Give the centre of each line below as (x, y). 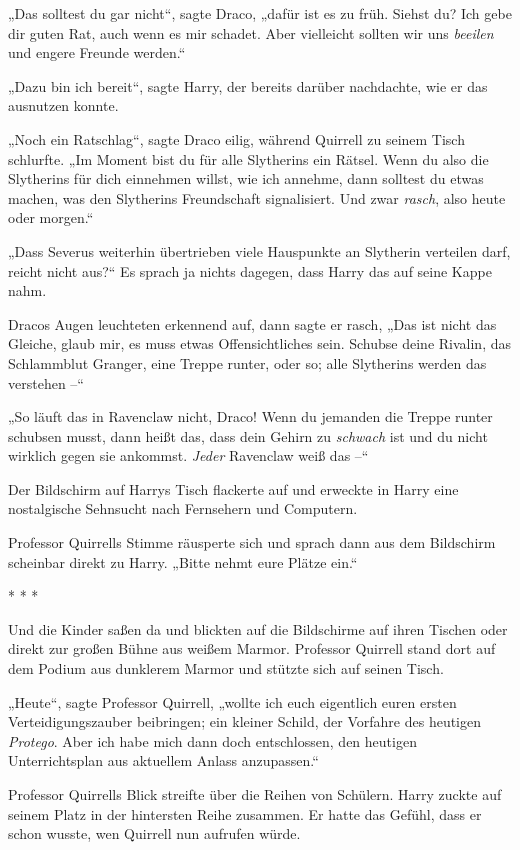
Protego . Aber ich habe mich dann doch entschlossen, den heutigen (212, 740)
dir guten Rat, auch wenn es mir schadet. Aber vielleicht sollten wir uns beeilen (251, 32)
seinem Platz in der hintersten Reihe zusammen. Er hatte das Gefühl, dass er (245, 813)
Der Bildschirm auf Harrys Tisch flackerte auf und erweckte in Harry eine (233, 488)
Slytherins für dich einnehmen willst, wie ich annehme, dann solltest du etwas (246, 178)
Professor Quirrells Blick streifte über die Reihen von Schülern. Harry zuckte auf (255, 794)
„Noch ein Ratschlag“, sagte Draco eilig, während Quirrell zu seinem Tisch (236, 138)
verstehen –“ (46, 382)
